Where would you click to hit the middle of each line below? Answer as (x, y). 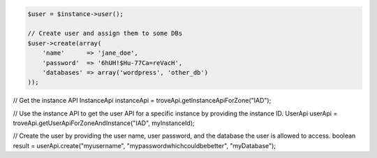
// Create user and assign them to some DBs (105, 34)
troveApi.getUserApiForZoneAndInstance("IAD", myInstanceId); (104, 123)
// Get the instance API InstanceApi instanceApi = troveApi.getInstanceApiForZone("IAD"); (142, 101)
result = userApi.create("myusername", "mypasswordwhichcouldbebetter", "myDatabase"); (144, 145)
